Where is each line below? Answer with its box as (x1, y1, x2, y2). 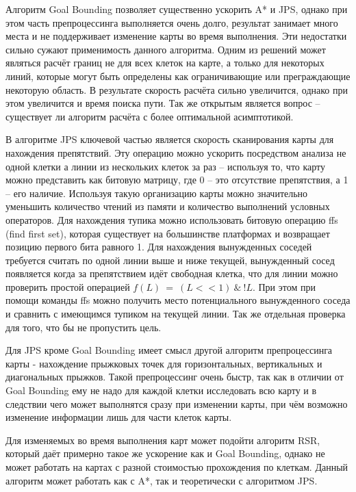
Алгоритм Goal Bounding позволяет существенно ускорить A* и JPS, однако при (5, 2, 348, 16)
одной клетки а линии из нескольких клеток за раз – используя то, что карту (5, 159, 326, 173)
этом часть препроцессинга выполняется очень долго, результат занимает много (5, 15, 338, 29)
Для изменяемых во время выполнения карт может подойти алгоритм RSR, (5, 432, 320, 447)
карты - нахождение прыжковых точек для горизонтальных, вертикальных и (5, 356, 322, 370)
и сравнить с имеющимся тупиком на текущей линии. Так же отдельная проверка (5, 307, 346, 321)
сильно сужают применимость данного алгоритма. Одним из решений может (5, 42, 326, 56)
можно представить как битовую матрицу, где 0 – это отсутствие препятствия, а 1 (5, 172, 348, 187)
